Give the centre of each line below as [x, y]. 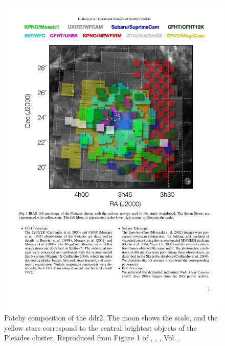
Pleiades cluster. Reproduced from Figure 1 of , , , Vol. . [92, 338]
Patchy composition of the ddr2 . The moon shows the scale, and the [111, 318]
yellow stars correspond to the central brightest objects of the [100, 327]
